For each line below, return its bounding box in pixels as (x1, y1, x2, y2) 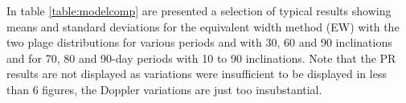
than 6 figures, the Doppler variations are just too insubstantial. (6, 80, 322, 97)
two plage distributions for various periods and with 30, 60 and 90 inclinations (6, 34, 392, 51)
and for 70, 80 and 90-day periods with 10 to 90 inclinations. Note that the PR (6, 49, 396, 66)
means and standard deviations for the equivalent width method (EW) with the (6, 18, 400, 35)
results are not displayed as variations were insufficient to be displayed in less (6, 65, 387, 82)
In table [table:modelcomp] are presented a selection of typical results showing (6, 2, 392, 19)
